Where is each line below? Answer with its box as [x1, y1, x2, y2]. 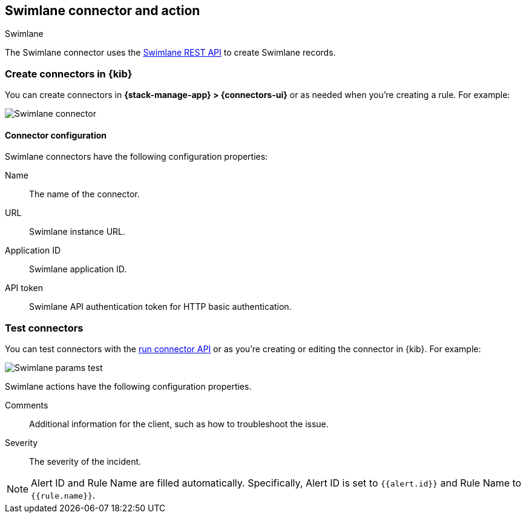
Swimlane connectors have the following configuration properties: [5, 151, 268, 162]
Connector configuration [5, 129, 107, 140]
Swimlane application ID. [29, 264, 127, 275]
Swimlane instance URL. [29, 226, 126, 237]
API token [5, 283, 43, 293]
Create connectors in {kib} [5, 67, 133, 80]
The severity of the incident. [29, 456, 142, 467]
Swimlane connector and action [5, 3, 200, 18]
